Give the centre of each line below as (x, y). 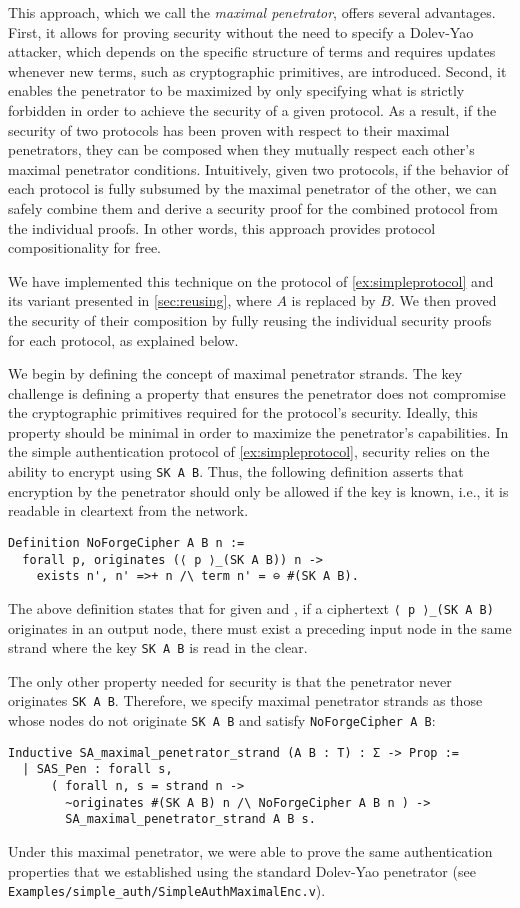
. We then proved (443, 300)
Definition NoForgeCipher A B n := (126, 542)
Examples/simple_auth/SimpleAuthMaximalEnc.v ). (167, 890)
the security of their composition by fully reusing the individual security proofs (250, 319)
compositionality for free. (85, 247)
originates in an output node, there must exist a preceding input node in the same (260, 627)
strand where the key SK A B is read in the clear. (158, 647)
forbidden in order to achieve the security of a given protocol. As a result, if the (252, 109)
